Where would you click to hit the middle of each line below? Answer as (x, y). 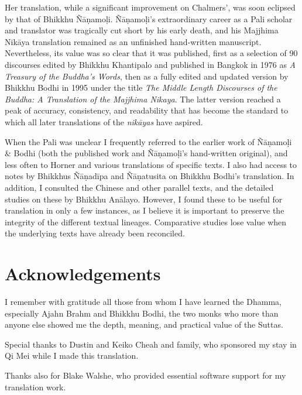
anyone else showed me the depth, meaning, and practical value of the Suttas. (144, 324)
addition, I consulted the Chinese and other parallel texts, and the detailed (139, 187)
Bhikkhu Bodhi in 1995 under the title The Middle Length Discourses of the (141, 87)
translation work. (35, 387)
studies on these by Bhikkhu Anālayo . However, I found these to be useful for (144, 199)
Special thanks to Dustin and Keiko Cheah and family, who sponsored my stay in (151, 344)
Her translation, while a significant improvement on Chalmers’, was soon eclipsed (150, 7)
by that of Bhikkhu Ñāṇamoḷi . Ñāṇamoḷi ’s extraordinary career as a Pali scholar (149, 18)
